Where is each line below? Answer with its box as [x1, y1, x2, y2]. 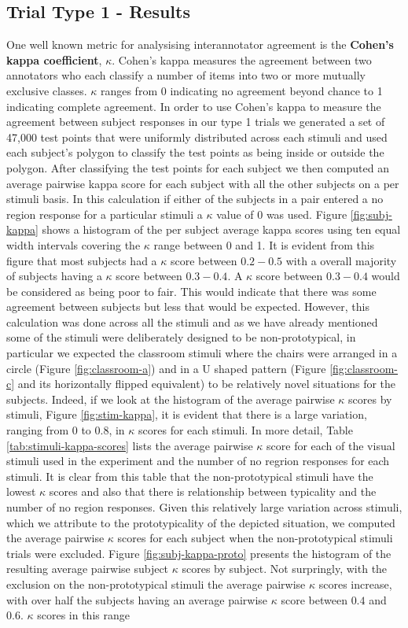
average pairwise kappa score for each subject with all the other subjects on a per [6, 175, 399, 191]
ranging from [6, 422, 69, 438]
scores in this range [37, 607, 130, 623]
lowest [6, 483, 36, 500]
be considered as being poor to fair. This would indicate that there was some [6, 283, 377, 299]
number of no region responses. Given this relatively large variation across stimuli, [6, 499, 402, 515]
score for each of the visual [266, 437, 395, 453]
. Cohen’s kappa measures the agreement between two [112, 51, 372, 68]
